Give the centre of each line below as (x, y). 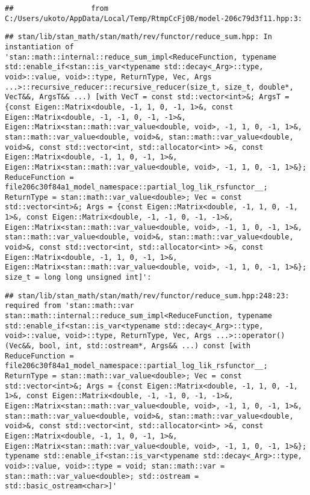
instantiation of (39, 47)
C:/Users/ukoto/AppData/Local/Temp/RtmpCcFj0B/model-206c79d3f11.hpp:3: (153, 18)
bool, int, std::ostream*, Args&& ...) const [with (145, 346)
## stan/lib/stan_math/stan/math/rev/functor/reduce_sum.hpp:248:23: (147, 296)
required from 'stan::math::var (70, 306)
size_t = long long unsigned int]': (78, 278)
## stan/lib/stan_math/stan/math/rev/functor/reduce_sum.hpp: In (138, 37)
